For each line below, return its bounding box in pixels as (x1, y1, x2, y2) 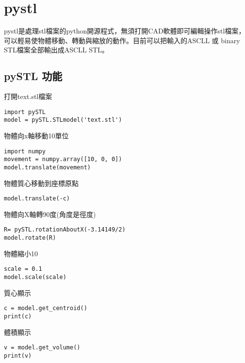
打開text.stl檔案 (4, 91, 52, 101)
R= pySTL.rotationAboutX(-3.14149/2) (4, 226, 126, 233)
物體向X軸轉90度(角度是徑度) (4, 209, 96, 219)
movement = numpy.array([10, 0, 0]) (4, 156, 122, 163)
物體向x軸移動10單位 (4, 131, 69, 141)
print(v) (4, 352, 32, 359)
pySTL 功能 (4, 68, 63, 83)
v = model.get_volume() (4, 344, 81, 351)
